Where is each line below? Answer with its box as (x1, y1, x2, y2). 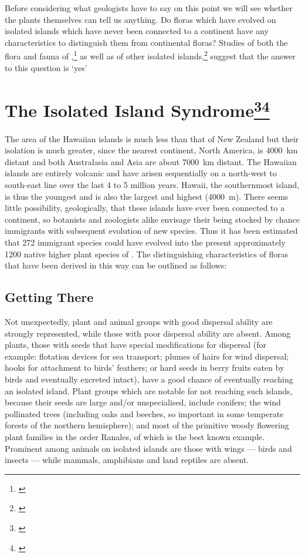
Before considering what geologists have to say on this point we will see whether (5, 2, 293, 14)
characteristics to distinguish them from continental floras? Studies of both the (5, 36, 288, 48)
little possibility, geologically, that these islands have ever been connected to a (5, 202, 285, 214)
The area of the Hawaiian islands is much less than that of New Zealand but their (5, 132, 299, 145)
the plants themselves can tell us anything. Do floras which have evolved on (5, 13, 276, 25)
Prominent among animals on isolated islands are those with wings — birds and (5, 442, 292, 454)
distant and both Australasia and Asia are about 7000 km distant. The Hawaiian (5, 155, 297, 167)
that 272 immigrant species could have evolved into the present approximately (5, 236, 286, 249)
